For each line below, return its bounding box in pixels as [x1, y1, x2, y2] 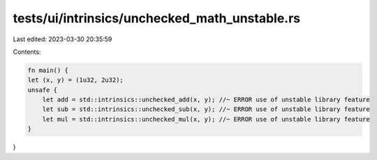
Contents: [13, 48, 41, 56]
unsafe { [27, 86, 58, 94]
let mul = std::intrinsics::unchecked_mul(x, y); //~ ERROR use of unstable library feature [42, 115, 370, 123]
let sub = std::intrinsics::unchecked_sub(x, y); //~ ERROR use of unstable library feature [42, 106, 370, 113]
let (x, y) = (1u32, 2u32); [27, 76, 124, 84]
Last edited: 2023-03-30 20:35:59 [13, 35, 112, 43]
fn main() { [27, 66, 69, 74]
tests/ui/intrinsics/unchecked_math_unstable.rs [13, 10, 301, 26]
